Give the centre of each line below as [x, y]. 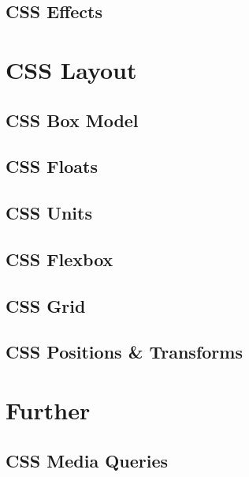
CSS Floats [52, 166]
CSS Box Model [72, 120]
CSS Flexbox [59, 259]
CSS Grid [46, 305]
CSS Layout [71, 69]
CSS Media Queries [87, 460]
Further [48, 410]
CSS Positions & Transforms [124, 352]
